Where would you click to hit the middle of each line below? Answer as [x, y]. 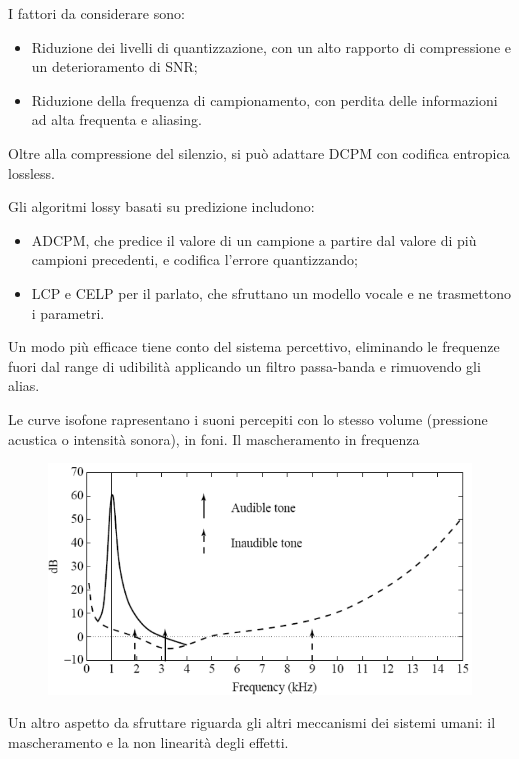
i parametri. [68, 312]
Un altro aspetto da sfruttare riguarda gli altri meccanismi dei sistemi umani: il [252, 722]
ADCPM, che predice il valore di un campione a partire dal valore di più [254, 239]
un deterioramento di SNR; [114, 66]
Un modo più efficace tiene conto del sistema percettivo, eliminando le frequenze [254, 346]
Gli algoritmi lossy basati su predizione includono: [161, 206]
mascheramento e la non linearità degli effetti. [148, 742]
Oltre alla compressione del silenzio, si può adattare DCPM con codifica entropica [259, 152]
